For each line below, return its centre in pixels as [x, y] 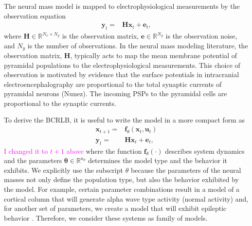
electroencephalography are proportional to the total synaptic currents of [113, 84]
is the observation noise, [201, 36]
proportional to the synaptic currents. [60, 103]
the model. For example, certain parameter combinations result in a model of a [122, 189]
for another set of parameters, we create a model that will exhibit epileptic [115, 208]
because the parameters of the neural [186, 170]
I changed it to [26, 151]
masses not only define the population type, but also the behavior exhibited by [121, 179]
